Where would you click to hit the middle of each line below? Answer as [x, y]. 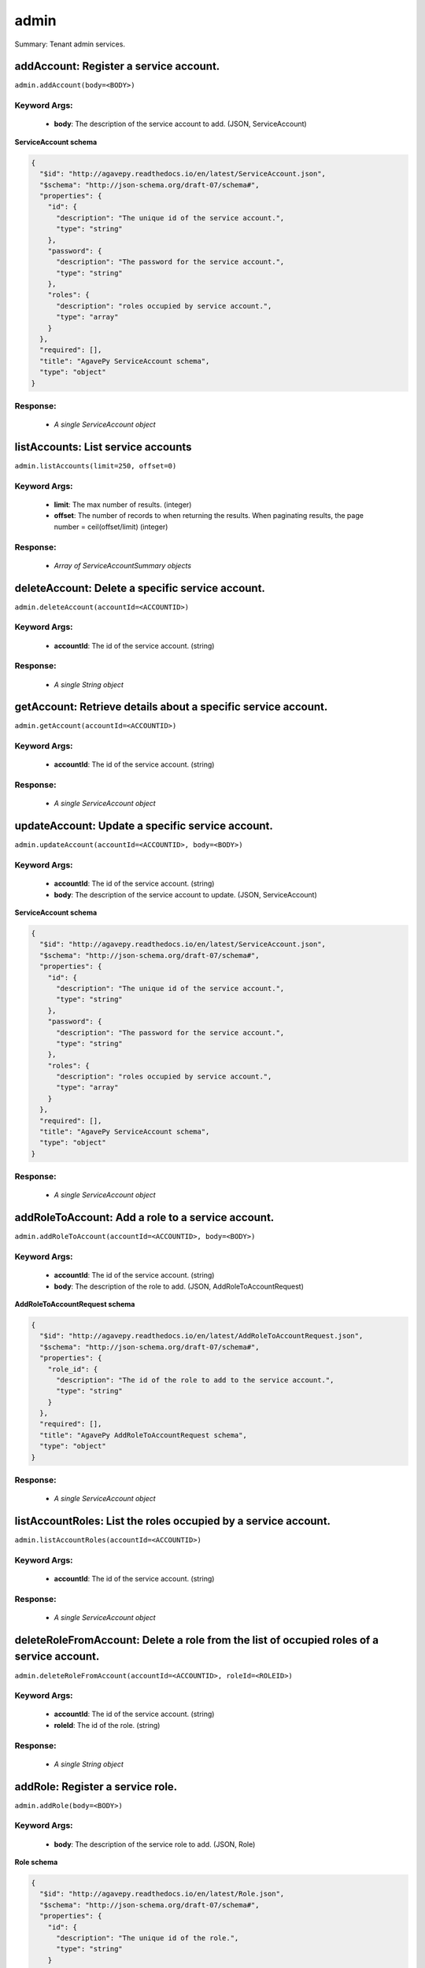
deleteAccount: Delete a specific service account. [140, 588]
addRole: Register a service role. [96, 1787]
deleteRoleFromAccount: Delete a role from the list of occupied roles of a [197, 1640]
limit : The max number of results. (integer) [123, 505]
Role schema [36, 1863]
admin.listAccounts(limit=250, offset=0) [96, 466]
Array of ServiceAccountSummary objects [123, 565]
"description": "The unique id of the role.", [148, 1938]
